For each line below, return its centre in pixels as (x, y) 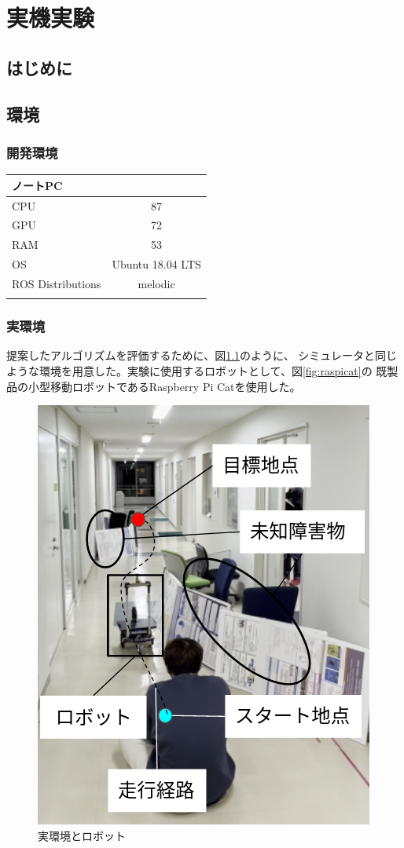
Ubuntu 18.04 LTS (156, 264)
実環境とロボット (82, 835)
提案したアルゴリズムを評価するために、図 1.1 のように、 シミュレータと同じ (202, 355)
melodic (156, 283)
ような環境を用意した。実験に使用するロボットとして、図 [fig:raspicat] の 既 (197, 371)
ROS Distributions (57, 283)
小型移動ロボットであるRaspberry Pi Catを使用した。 (164, 386)
